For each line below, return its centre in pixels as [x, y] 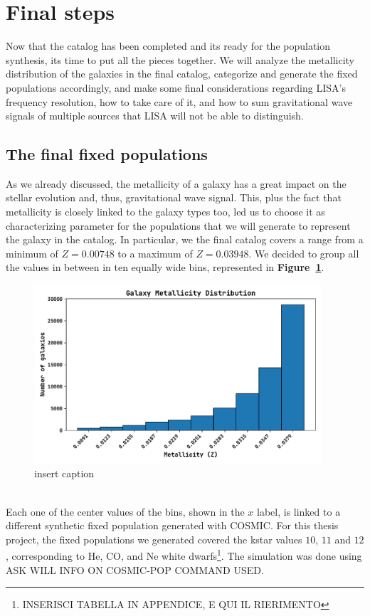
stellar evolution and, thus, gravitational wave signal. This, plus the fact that [174, 197]
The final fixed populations [107, 154]
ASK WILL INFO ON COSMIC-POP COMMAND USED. [135, 569]
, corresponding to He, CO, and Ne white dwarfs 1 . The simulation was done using [184, 554]
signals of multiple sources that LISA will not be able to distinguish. [155, 116]
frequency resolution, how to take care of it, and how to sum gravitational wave [179, 101]
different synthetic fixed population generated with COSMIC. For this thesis [172, 525]
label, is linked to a [299, 511]
